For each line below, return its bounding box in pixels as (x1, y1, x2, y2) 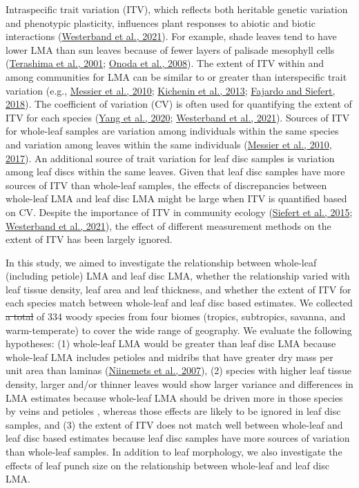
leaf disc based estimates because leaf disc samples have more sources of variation (6, 431, 350, 445)
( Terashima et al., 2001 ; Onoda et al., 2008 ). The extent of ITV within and (6, 56, 324, 70)
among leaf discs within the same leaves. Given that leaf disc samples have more (6, 164, 345, 179)
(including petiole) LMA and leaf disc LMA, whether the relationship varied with (6, 269, 350, 283)
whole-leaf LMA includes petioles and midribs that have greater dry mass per (6, 349, 333, 364)
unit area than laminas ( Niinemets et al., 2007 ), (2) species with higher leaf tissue (6, 363, 352, 378)
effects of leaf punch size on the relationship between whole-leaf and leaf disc (6, 458, 329, 472)
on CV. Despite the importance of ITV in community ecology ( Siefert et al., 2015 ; (6, 204, 353, 219)
